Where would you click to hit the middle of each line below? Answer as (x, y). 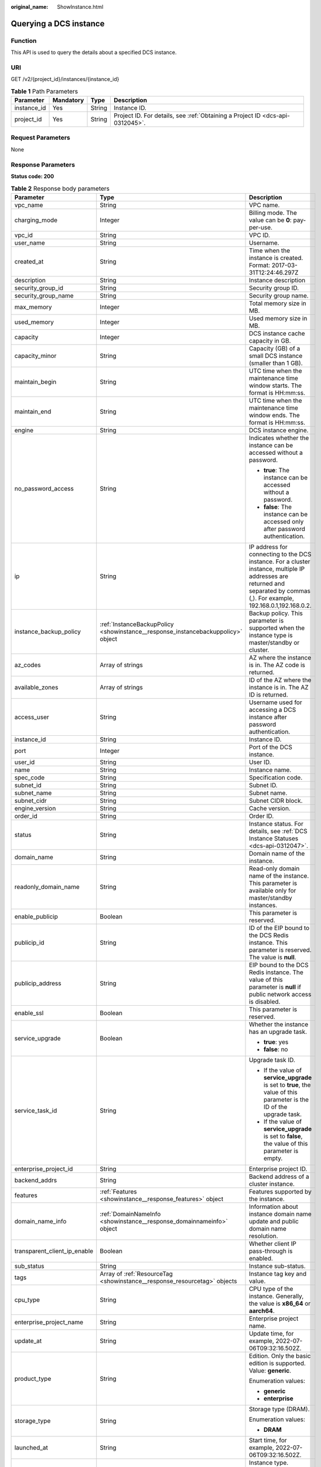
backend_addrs (36, 1180)
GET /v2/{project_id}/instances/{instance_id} (65, 79)
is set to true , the (287, 1084)
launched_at (31, 1448)
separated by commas (280, 591)
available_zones (36, 687)
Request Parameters (40, 138)
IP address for (269, 547)
